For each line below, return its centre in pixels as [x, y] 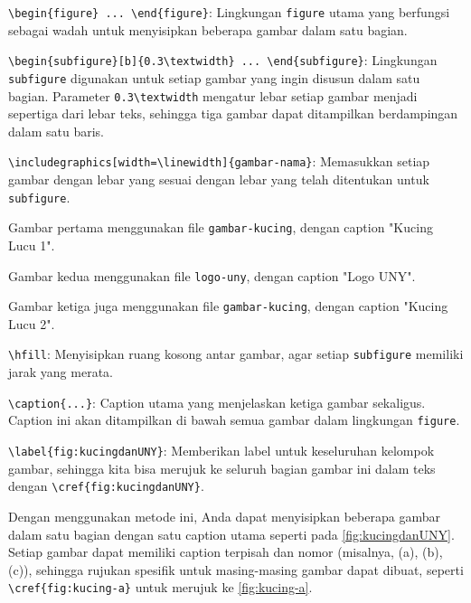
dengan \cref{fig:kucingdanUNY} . [106, 486]
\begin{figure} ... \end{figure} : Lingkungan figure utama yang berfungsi [229, 12]
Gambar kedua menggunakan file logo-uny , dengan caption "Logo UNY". [212, 275]
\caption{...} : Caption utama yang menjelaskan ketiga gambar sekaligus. [217, 402]
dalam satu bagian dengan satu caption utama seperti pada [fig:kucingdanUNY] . [231, 534]
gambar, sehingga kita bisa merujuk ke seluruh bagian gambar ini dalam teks [222, 468]
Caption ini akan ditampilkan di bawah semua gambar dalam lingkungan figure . [234, 420]
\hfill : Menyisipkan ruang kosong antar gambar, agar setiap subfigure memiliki [236, 354]
